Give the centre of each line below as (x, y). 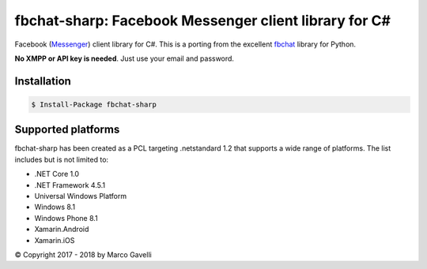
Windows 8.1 (55, 207)
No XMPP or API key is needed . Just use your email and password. (125, 58)
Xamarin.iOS (55, 240)
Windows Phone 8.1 (66, 218)
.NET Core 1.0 (57, 174)
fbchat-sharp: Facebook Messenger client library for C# (203, 21)
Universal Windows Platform (80, 196)
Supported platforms (67, 130)
